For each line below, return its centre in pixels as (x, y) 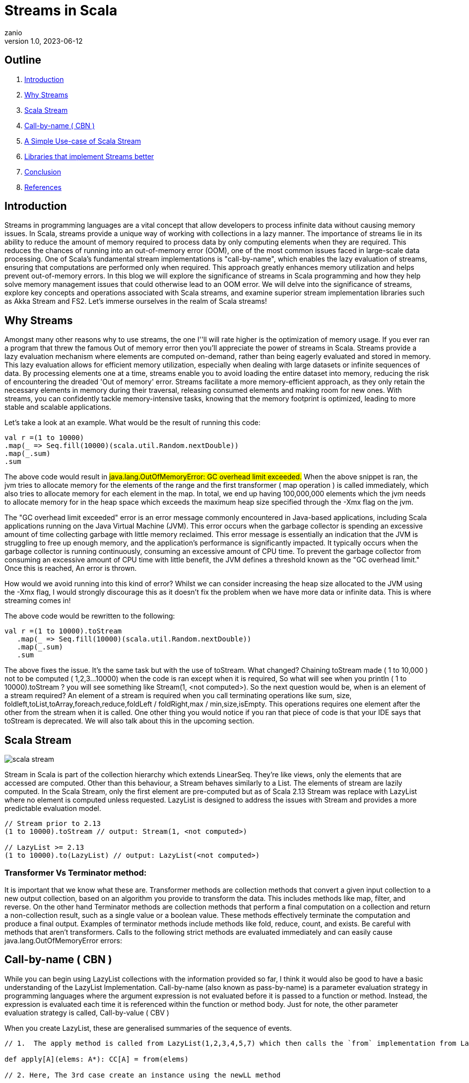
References (43, 187)
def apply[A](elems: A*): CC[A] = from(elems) (97, 1059)
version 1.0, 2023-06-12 (44, 41)
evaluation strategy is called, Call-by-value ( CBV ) (87, 1012)
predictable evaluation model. (53, 809)
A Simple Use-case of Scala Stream (83, 141)
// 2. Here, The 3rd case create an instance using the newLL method (143, 1075)
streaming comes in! (38, 601)
